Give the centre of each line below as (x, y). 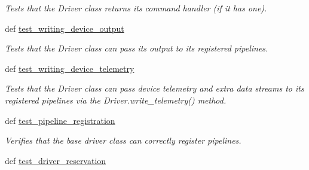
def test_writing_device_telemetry (70, 68)
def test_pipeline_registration (60, 120)
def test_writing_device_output (65, 28)
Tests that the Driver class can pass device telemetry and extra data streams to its (154, 88)
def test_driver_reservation (56, 160)
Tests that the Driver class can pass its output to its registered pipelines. (137, 48)
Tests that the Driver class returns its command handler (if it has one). (136, 8)
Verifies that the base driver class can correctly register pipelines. (123, 140)
